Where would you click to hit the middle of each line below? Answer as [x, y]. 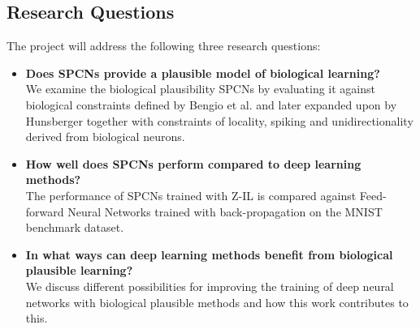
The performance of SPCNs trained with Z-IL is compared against [191, 195]
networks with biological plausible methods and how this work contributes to [217, 302]
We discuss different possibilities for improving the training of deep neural [210, 286]
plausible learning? [79, 270]
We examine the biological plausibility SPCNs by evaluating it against [200, 89]
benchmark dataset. [75, 227]
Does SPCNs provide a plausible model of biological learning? [203, 73]
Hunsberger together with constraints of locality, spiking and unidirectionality [219, 120]
